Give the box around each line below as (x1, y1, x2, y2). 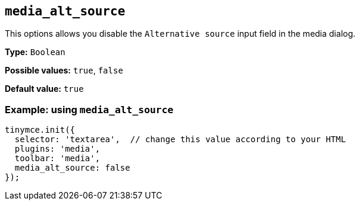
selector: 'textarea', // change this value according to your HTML (14, 134, 346, 145)
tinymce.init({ (5, 125, 76, 135)
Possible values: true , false (5, 65, 123, 76)
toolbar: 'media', (14, 153, 101, 164)
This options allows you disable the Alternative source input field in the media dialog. (5, 28, 356, 39)
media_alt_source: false (14, 163, 130, 173)
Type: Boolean (5, 47, 65, 57)
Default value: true (5, 84, 84, 94)
